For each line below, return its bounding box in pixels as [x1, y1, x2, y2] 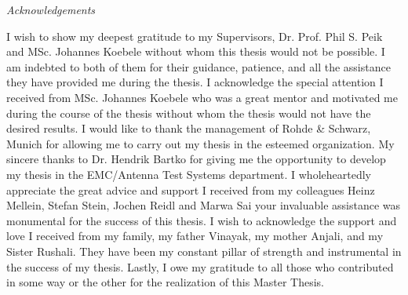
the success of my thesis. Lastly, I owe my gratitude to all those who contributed [6, 258, 394, 275]
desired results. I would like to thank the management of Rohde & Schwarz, [6, 120, 371, 137]
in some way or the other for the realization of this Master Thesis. [6, 274, 324, 290]
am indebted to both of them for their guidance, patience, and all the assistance [6, 58, 391, 75]
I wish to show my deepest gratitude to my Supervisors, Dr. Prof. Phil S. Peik [6, 27, 383, 44]
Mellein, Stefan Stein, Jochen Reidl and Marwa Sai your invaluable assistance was [6, 197, 401, 213]
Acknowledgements [6, 2, 96, 17]
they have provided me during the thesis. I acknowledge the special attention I [6, 74, 384, 90]
